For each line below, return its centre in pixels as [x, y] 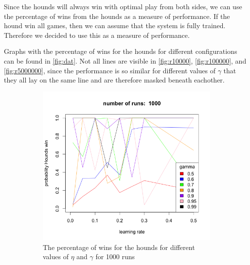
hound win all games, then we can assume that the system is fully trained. [115, 25]
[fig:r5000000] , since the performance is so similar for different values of [110, 70]
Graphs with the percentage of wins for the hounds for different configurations [121, 51]
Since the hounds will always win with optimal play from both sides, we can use [123, 6]
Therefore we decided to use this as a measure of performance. [97, 35]
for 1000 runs [115, 257]
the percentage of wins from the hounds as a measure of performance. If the [117, 16]
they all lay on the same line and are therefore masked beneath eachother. [114, 80]
